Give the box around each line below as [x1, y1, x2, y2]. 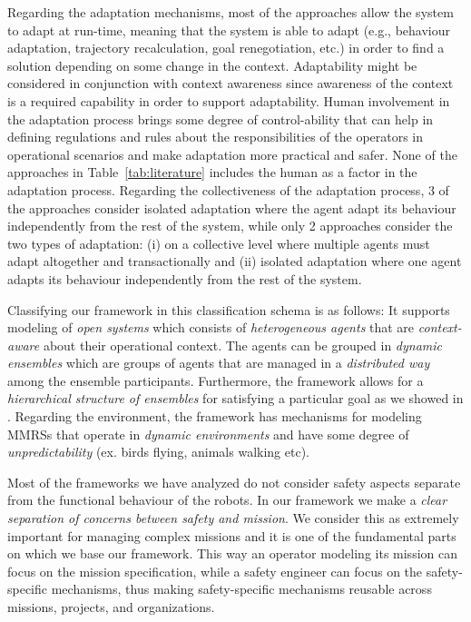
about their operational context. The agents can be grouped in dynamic [43, 335, 443, 354]
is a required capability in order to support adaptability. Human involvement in [7, 91, 450, 110]
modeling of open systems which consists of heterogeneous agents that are [7, 318, 415, 337]
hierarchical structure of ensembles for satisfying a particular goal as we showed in [7, 389, 464, 408]
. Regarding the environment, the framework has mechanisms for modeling [7, 407, 422, 426]
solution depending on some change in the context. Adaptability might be [7, 55, 417, 74]
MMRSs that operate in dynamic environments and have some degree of [7, 424, 409, 443]
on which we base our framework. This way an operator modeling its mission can [7, 544, 457, 563]
